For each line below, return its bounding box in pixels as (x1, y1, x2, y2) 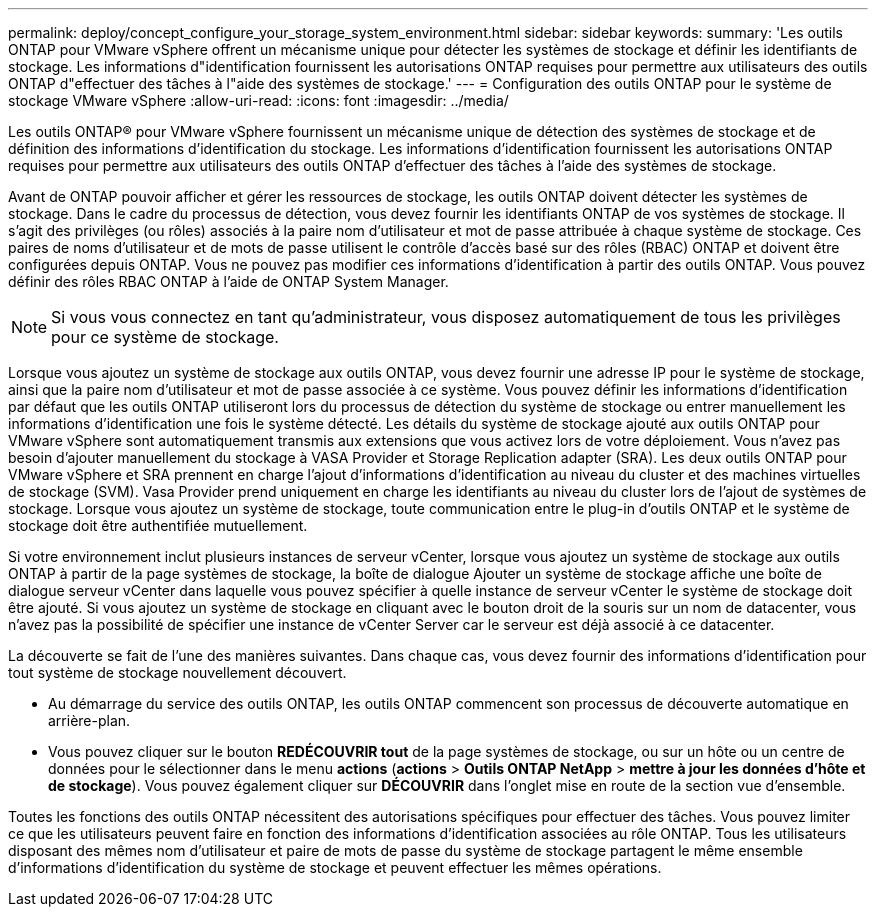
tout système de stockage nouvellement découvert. (8, 664, 347, 681)
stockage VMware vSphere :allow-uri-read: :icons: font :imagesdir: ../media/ (8, 92, 509, 109)
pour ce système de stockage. (51, 327, 279, 347)
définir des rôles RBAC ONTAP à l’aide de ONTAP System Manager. (8, 273, 449, 290)
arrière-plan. (48, 712, 131, 729)
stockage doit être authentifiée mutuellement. (8, 517, 308, 534)
